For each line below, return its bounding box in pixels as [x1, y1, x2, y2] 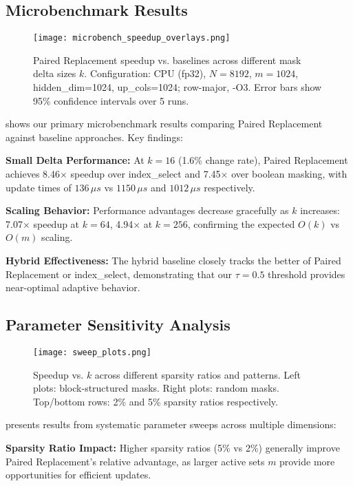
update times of [6, 180, 72, 194]
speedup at [33, 216, 80, 231]
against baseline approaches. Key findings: [6, 129, 183, 144]
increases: [300, 203, 340, 218]
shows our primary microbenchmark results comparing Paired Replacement [6, 116, 323, 131]
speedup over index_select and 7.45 [70, 167, 221, 181]
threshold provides [268, 266, 345, 281]
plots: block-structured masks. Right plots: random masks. [33, 381, 279, 395]
